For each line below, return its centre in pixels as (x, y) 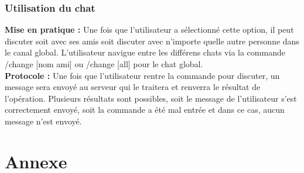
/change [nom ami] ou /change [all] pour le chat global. (104, 64)
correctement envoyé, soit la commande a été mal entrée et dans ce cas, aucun (145, 110)
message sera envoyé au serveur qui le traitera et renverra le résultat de (133, 87)
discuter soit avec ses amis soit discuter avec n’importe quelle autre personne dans (152, 41)
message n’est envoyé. (43, 121)
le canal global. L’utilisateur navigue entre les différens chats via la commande (145, 52)
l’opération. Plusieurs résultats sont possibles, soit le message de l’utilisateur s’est (151, 98)
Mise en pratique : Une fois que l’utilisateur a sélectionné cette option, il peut (149, 30)
